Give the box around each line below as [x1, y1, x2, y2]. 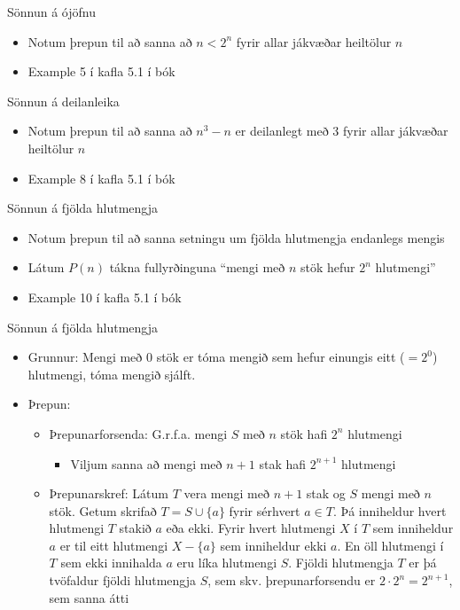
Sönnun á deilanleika [7, 91, 120, 110]
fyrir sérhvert [229, 501, 300, 520]
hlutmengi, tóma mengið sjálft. [27, 364, 196, 383]
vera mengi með [183, 484, 269, 503]
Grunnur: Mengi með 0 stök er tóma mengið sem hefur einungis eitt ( [27, 348, 405, 366]
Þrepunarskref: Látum [49, 484, 168, 503]
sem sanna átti [49, 588, 129, 606]
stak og [306, 484, 346, 503]
